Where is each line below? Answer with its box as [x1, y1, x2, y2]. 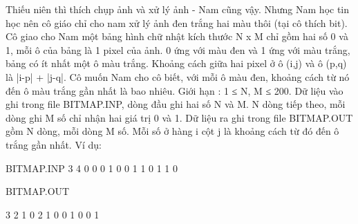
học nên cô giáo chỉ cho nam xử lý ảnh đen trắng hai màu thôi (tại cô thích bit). [6, 15, 348, 30]
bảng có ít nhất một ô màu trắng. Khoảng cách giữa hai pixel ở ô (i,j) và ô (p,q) [6, 56, 347, 71]
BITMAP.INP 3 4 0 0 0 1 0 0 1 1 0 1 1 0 [6, 160, 178, 175]
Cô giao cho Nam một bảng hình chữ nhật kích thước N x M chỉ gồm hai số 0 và [6, 29, 348, 44]
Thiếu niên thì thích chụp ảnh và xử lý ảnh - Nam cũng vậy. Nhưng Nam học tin [6, 2, 350, 16]
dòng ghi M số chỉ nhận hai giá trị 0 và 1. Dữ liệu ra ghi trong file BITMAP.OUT [6, 110, 353, 124]
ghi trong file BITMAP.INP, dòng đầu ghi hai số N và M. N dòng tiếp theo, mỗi [6, 97, 346, 111]
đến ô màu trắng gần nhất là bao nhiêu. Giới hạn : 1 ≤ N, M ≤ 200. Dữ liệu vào [6, 83, 343, 97]
